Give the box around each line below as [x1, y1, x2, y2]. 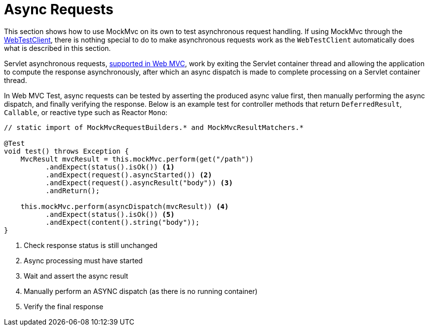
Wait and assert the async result [24, 271, 128, 280]
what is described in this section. [4, 43, 111, 52]
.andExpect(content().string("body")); [45, 218, 200, 226]
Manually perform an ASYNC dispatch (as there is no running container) [24, 287, 258, 295]
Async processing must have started [24, 256, 143, 265]
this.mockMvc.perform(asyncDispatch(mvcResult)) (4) [20, 202, 229, 210]
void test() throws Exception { [4, 147, 129, 155]
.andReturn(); [45, 186, 100, 195]
